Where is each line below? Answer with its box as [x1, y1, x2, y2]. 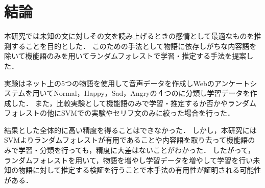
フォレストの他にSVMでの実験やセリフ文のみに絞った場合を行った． [4, 108, 235, 118]
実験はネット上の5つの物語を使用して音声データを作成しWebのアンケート [4, 77, 250, 88]
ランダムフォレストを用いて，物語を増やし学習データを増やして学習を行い [4, 154, 253, 165]
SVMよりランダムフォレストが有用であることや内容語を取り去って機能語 [4, 135, 248, 145]
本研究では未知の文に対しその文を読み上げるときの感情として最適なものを [4, 31, 254, 41]
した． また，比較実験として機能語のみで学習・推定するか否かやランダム [11, 97, 256, 108]
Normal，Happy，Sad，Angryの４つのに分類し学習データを [54, 88, 250, 98]
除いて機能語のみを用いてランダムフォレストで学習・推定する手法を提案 [4, 50, 247, 61]
